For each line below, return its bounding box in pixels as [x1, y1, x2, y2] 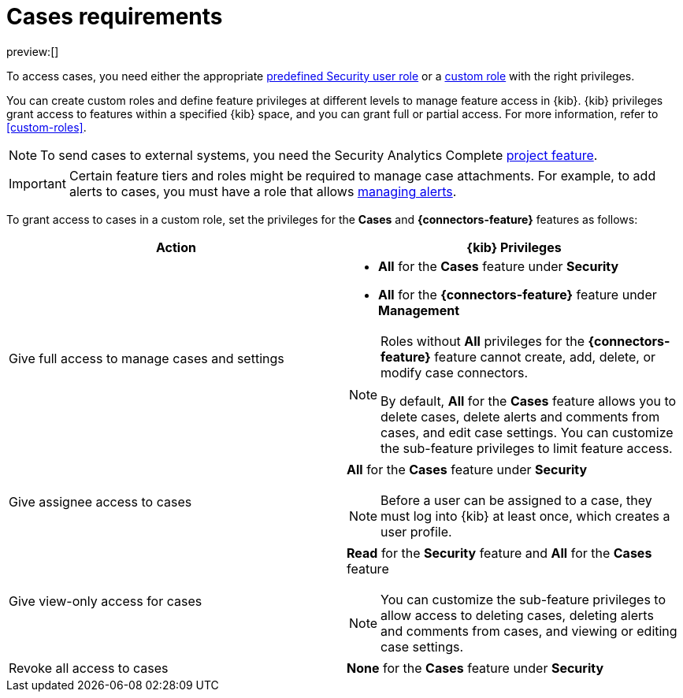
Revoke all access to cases [9, 659, 169, 676]
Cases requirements [6, 3, 223, 30]
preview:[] [6, 44, 59, 58]
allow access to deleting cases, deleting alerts [380, 607, 654, 623]
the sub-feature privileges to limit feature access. [380, 440, 673, 456]
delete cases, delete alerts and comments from [380, 408, 660, 425]
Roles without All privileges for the [380, 332, 585, 349]
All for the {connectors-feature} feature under [378, 286, 657, 303]
